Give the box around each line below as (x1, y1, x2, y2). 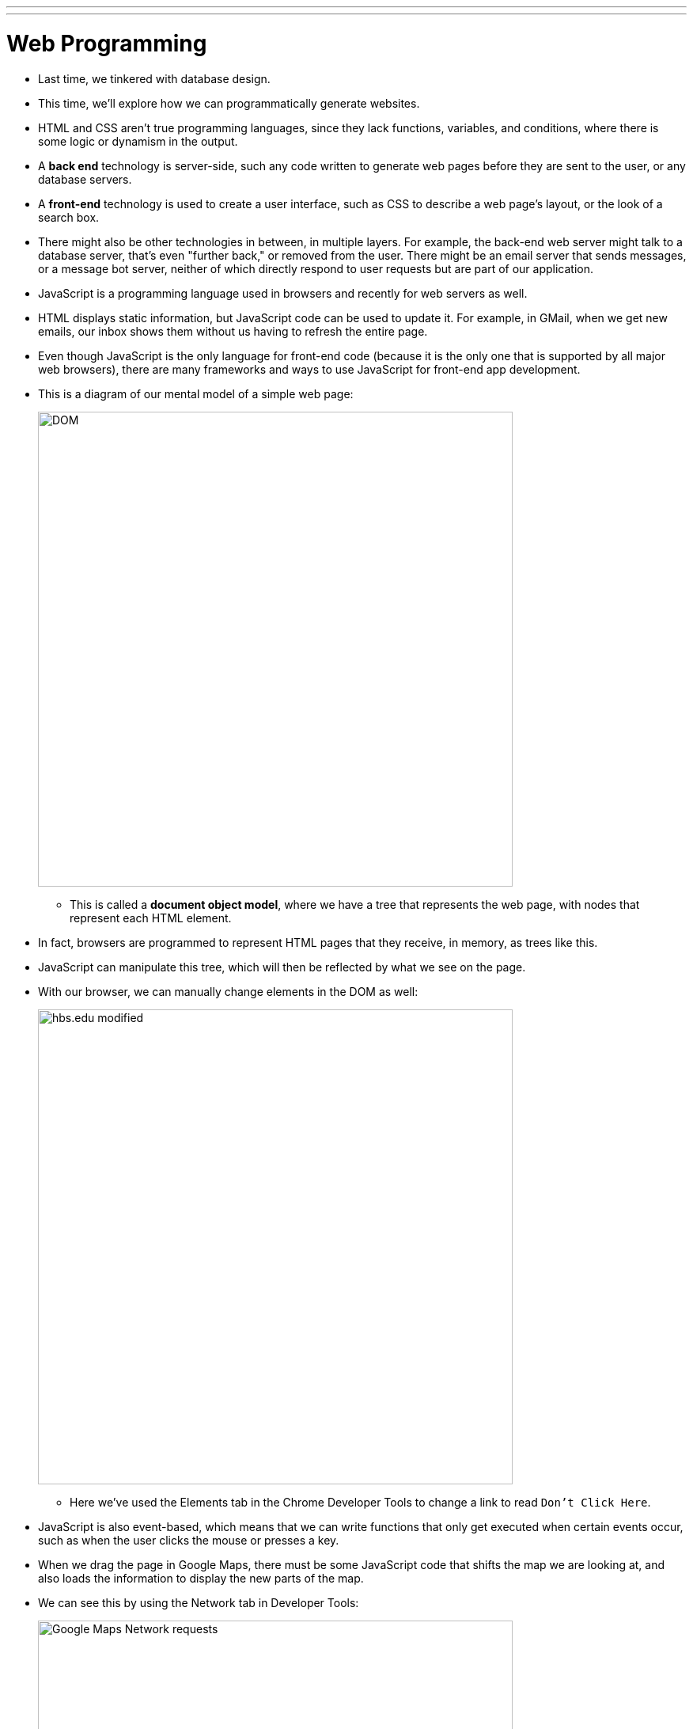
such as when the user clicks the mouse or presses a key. (38, 1533, 339, 1547)
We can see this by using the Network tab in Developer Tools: (38, 1595, 359, 1609)
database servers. (38, 172, 132, 186)
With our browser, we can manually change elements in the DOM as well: (38, 984, 418, 998)
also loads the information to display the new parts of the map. (38, 1571, 364, 1585)
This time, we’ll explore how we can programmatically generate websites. (38, 96, 420, 110)
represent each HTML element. (70, 910, 232, 925)
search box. (38, 210, 100, 224)
